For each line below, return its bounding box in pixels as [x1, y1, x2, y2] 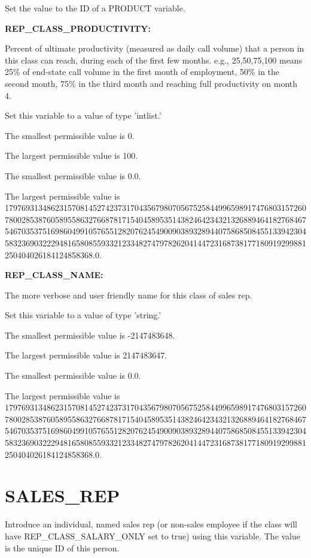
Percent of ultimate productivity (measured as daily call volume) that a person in [5, 42, 304, 55]
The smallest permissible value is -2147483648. [5, 328, 175, 341]
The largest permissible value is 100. [5, 149, 138, 162]
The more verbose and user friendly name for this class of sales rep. [5, 288, 252, 301]
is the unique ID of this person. [5, 541, 120, 554]
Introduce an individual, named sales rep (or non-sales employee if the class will [5, 518, 298, 530]
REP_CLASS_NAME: [5, 269, 103, 281]
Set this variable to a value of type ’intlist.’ [5, 109, 161, 122]
